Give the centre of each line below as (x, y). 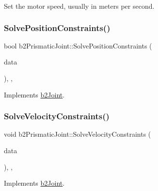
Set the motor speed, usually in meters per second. (79, 6)
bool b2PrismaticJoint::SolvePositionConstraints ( (78, 45)
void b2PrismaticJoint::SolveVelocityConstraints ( (78, 134)
